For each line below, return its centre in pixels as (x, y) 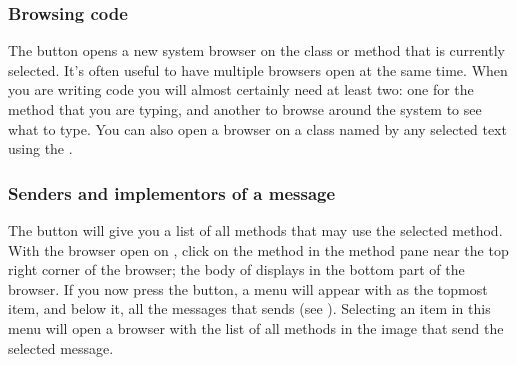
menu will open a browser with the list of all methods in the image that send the (256, 327)
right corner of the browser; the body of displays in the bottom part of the (236, 269)
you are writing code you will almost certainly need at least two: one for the (241, 89)
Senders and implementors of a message (172, 192)
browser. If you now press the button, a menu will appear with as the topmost (248, 288)
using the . (40, 148)
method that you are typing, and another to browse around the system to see (245, 109)
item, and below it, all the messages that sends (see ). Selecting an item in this (249, 308)
